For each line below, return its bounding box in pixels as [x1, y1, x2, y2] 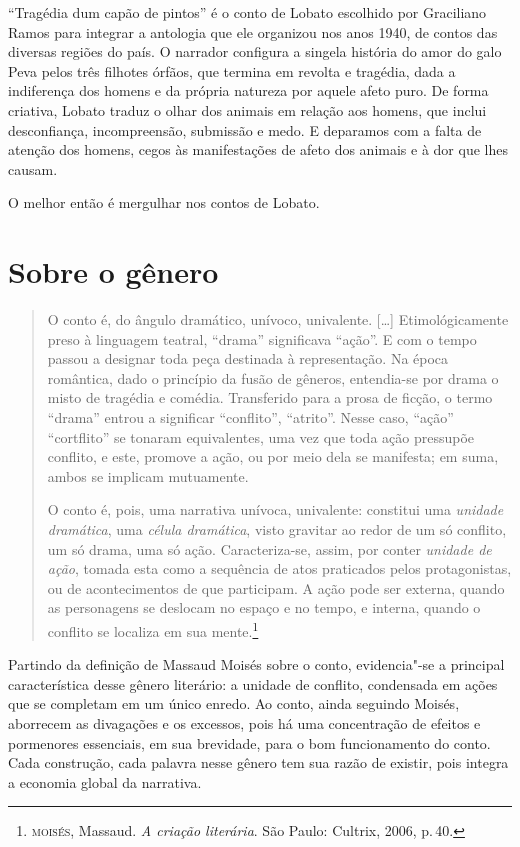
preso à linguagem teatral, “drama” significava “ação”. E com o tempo [47, 328, 477, 349]
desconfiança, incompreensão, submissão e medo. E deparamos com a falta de [8, 119, 482, 140]
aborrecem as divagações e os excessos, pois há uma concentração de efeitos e [8, 713, 481, 733]
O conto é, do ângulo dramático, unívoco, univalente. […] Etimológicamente [47, 309, 509, 330]
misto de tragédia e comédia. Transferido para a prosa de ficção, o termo [47, 387, 493, 408]
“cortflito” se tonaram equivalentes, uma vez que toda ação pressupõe [47, 426, 475, 447]
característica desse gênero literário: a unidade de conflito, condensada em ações [8, 673, 498, 694]
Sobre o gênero [8, 251, 219, 292]
